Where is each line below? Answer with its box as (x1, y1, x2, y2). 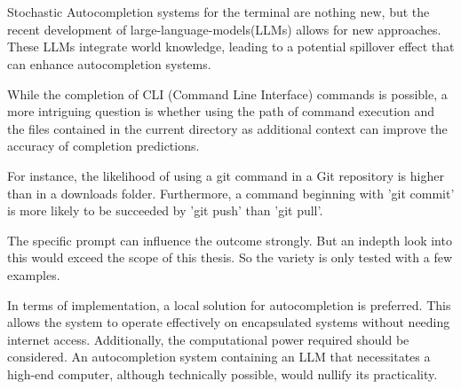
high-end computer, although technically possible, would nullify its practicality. (7, 364, 438, 383)
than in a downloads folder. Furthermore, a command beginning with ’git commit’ (7, 183, 455, 202)
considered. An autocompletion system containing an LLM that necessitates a (7, 347, 431, 366)
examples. (7, 265, 60, 284)
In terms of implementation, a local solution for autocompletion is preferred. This (7, 295, 451, 314)
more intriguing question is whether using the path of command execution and (7, 102, 435, 121)
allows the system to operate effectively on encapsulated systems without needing (7, 313, 450, 331)
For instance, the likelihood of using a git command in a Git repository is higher (7, 166, 444, 184)
